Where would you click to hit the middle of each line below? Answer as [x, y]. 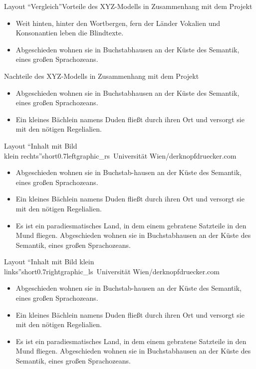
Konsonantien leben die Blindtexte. [70, 33]
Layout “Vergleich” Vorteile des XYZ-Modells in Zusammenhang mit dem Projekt [128, 6]
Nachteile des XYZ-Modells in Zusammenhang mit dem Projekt [102, 76]
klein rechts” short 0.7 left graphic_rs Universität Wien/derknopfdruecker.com [120, 155]
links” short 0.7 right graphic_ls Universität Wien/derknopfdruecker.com [112, 271]
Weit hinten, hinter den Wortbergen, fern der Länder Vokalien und [118, 23]
